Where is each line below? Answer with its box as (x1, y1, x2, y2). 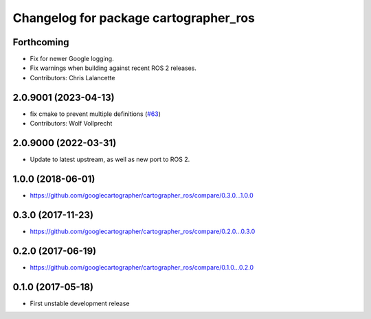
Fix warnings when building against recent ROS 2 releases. (30, 64, 197, 72)
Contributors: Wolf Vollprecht (30, 119, 113, 128)
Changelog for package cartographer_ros (12, 10, 256, 25)
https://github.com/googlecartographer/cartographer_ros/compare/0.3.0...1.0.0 (30, 191, 254, 199)
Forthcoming (12, 36, 69, 48)
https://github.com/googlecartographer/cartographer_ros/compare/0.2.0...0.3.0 (30, 227, 256, 235)
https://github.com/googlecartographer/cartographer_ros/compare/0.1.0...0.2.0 (30, 263, 254, 271)
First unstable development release (30, 299, 130, 307)
